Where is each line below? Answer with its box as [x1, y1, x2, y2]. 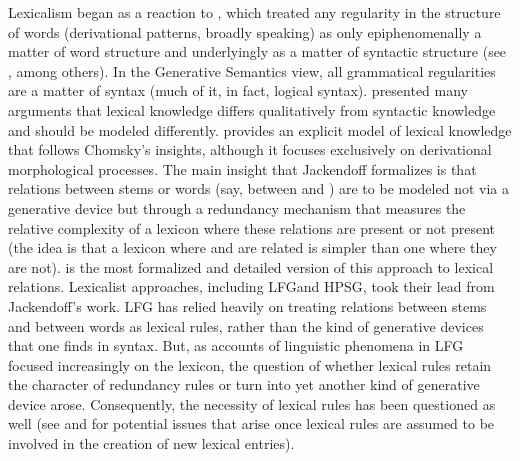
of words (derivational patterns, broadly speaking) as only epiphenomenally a [8, 21, 482, 42]
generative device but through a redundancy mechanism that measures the [8, 197, 466, 218]
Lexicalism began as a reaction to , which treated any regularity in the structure [8, 2, 501, 22]
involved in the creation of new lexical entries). [8, 433, 295, 454]
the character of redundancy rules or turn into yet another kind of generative [8, 374, 480, 395]
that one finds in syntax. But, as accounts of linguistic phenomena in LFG [8, 335, 464, 356]
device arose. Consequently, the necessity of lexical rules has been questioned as [8, 393, 496, 414]
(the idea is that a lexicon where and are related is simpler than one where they [8, 237, 497, 258]
